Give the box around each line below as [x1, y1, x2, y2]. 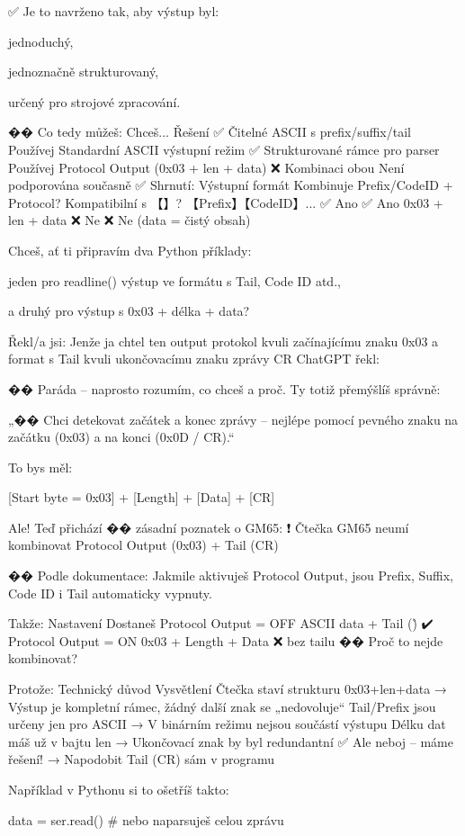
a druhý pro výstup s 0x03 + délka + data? [8, 301, 250, 320]
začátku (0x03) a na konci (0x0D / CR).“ [8, 427, 235, 446]
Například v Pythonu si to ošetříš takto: [8, 780, 229, 798]
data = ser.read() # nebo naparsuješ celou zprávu [8, 810, 284, 829]
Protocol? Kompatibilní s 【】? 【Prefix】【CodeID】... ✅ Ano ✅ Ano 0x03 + [8, 193, 443, 211]
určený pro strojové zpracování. [8, 92, 181, 111]
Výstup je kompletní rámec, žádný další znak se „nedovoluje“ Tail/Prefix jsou [8, 697, 436, 715]
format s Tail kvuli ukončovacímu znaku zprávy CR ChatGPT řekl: [8, 349, 380, 368]
